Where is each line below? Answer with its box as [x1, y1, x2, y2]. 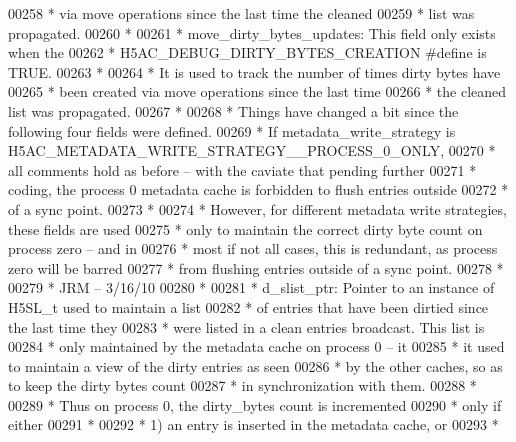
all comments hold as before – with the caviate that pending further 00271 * [8, 159, 477, 180]
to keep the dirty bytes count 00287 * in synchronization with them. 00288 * [8, 375, 477, 396]
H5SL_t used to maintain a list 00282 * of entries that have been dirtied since [8, 296, 489, 317]
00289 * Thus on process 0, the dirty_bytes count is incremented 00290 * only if [8, 394, 502, 415]
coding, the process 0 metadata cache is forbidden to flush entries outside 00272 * [8, 179, 509, 200]
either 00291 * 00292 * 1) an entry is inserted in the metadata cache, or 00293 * [8, 414, 499, 435]
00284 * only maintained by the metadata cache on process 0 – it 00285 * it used [8, 336, 505, 357]
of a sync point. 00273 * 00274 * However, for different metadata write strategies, [8, 198, 507, 219]
